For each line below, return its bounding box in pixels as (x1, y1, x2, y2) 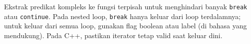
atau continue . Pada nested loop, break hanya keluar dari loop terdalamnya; (4, 11, 241, 21)
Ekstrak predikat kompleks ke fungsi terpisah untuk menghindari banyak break (4, 1, 248, 11)
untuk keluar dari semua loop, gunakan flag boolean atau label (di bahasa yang (4, 21, 247, 31)
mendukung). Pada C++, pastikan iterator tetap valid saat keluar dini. (4, 30, 223, 40)
